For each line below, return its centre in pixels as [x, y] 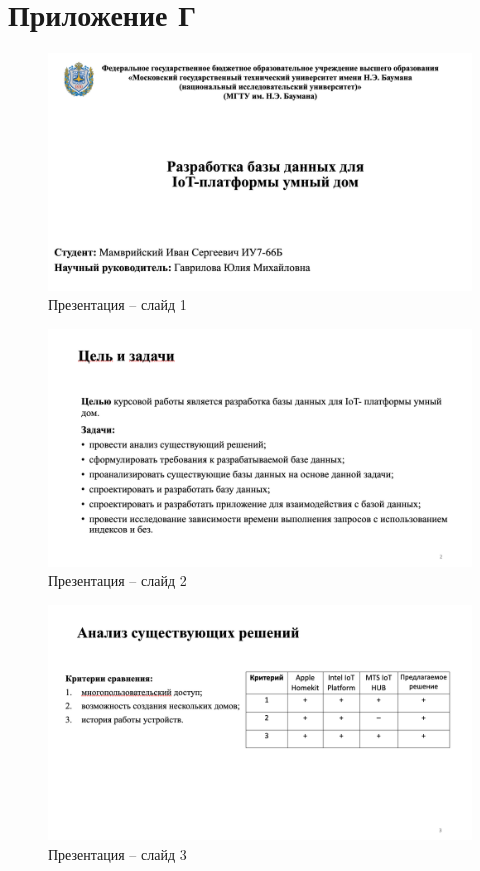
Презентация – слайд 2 [117, 580]
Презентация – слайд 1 [117, 304]
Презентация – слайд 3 [117, 853]
